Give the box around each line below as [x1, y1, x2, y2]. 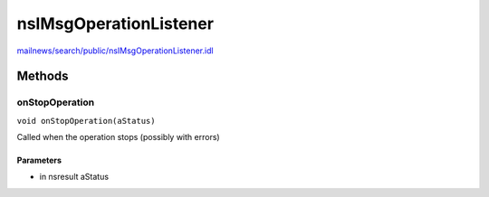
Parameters [16, 155, 62, 166]
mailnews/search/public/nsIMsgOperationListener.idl [16, 45, 214, 56]
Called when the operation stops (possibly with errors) [16, 132, 221, 143]
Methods [16, 69, 69, 84]
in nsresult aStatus [39, 172, 109, 183]
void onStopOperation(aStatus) [16, 116, 156, 126]
